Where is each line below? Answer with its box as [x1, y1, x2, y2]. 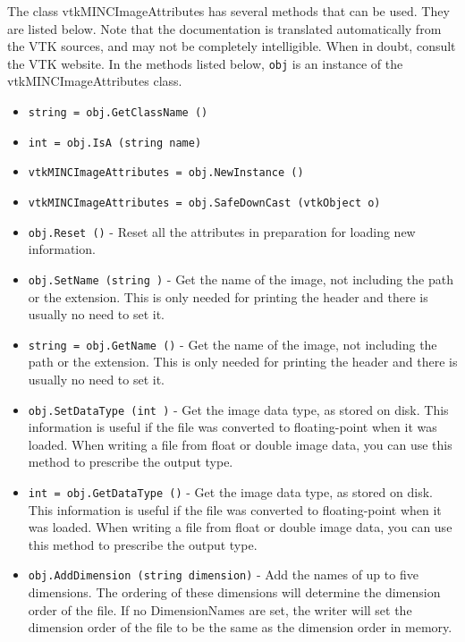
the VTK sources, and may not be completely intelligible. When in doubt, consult [7, 37, 456, 55]
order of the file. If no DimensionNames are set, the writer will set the [28, 600, 412, 619]
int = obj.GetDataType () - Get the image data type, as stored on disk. [28, 483, 433, 502]
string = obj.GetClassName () [28, 106, 208, 120]
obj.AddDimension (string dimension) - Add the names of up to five [28, 565, 418, 584]
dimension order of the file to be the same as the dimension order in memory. [28, 618, 452, 637]
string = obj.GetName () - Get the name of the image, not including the [28, 334, 437, 353]
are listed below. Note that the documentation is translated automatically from [7, 19, 442, 38]
